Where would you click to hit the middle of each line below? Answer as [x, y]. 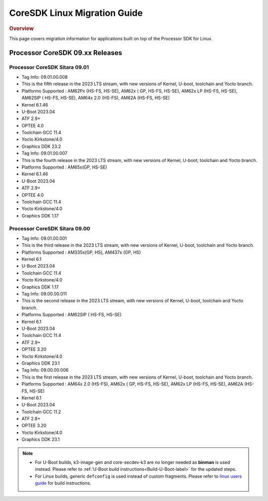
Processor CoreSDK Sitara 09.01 [49, 67]
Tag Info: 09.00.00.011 [44, 294]
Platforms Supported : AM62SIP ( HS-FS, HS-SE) [71, 315]
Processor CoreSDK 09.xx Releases [66, 53]
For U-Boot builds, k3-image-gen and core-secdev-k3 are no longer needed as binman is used [133, 462]
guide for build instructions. [63, 483]
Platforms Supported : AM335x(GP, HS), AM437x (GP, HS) [81, 252]
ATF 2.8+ [31, 419]
